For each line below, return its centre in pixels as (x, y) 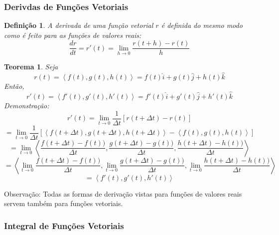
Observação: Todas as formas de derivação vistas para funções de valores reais (123, 193)
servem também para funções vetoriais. (64, 203)
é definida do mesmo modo (202, 25)
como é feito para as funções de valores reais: (73, 35)
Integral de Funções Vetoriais (64, 225)
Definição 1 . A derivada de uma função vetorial (79, 25)
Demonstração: (27, 106)
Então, (14, 86)
